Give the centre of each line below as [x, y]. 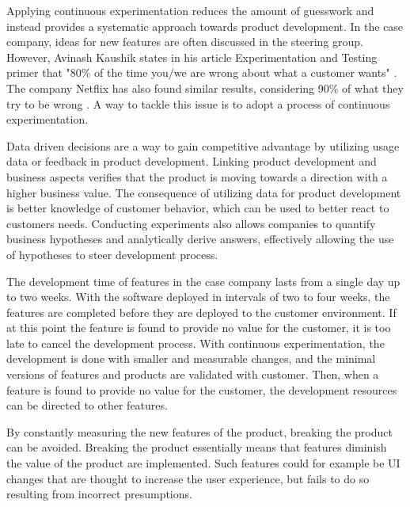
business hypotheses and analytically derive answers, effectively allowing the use [200, 239]
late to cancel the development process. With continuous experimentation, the [196, 343]
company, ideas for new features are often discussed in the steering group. [185, 42]
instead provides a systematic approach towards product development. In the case [205, 26]
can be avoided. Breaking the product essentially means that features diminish [197, 447]
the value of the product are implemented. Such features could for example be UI [203, 463]
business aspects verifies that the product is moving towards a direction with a [197, 176]
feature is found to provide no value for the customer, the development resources [202, 389]
